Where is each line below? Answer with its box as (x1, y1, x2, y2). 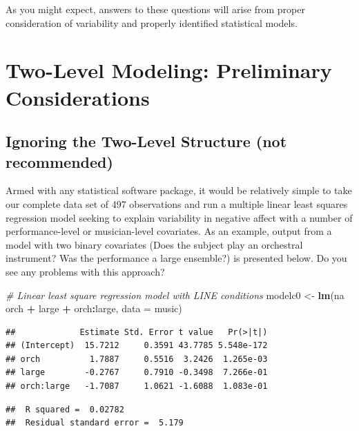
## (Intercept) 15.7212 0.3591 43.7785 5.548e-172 (6, 341, 268, 351)
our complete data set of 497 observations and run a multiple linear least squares (6, 196, 348, 211)
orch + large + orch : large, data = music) (6, 301, 182, 316)
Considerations (6, 83, 150, 111)
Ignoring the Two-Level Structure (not (6, 131, 287, 152)
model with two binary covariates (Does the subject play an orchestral (6, 237, 303, 251)
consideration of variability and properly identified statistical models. (6, 15, 298, 30)
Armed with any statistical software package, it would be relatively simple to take (6, 183, 352, 198)
